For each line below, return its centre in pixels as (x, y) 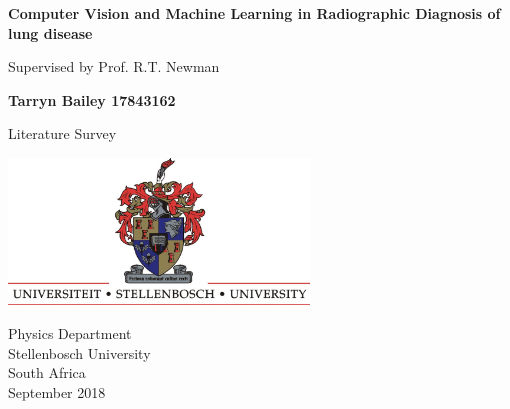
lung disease (50, 32)
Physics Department (70, 332)
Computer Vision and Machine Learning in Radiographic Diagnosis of (254, 13)
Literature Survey (62, 133)
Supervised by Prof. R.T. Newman (114, 66)
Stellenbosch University (79, 352)
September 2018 (57, 391)
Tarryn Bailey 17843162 (92, 99)
